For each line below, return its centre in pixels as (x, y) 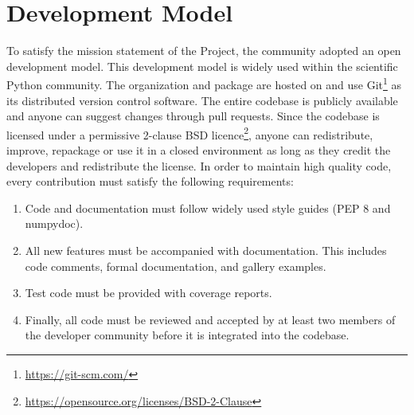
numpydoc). (54, 223)
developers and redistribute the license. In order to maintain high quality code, (199, 165)
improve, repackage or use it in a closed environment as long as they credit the (199, 150)
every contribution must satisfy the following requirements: (150, 181)
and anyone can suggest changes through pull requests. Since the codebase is (193, 116)
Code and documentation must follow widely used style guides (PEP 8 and (208, 207)
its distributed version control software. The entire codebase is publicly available (202, 100)
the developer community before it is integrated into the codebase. (187, 335)
